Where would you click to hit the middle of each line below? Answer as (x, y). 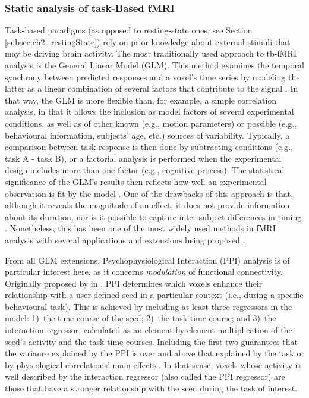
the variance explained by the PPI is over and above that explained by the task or (154, 353)
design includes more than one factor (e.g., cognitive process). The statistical (145, 170)
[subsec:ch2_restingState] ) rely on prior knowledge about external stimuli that (148, 41)
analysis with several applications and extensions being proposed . (125, 239)
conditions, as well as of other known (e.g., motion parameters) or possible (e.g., (151, 123)
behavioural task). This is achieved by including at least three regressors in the (149, 306)
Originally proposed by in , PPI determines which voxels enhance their (134, 283)
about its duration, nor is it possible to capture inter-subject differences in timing (153, 216)
